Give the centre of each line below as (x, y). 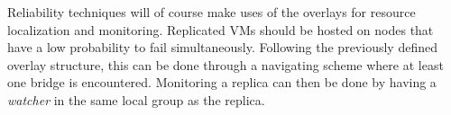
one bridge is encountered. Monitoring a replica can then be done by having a (222, 82)
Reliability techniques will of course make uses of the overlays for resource (212, 12)
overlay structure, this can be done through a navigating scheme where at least (225, 64)
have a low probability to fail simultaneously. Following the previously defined (222, 47)
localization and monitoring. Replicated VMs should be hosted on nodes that (221, 29)
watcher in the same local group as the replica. (136, 99)
